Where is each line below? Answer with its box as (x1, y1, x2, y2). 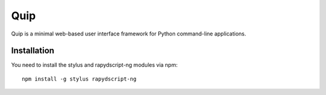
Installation (11, 46, 54, 56)
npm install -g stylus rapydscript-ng (22, 75, 137, 82)
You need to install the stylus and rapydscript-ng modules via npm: (11, 61, 178, 69)
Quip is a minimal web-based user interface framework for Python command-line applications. (11, 30, 247, 37)
